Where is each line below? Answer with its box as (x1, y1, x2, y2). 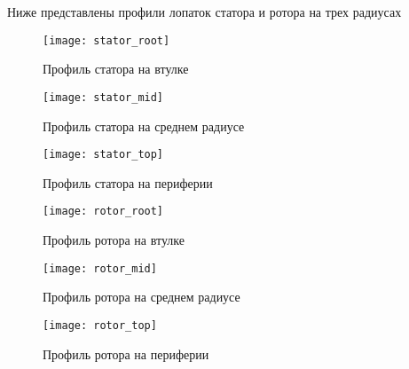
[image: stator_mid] (43, 90, 164, 104)
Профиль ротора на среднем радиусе (43, 287, 240, 306)
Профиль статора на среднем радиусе (43, 116, 245, 135)
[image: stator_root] (43, 34, 170, 47)
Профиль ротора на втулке (43, 231, 185, 248)
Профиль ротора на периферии (43, 344, 209, 363)
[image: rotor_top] (43, 318, 157, 332)
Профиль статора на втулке (43, 59, 189, 78)
